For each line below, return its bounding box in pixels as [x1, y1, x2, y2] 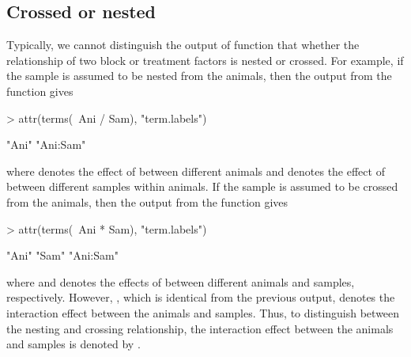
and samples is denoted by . [6, 336, 141, 352]
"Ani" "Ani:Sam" [6, 136, 86, 153]
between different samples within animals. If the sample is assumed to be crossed [6, 178, 398, 195]
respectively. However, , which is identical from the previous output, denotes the [6, 289, 395, 306]
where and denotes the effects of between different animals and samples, [6, 273, 355, 290]
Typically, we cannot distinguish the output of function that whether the [6, 36, 360, 53]
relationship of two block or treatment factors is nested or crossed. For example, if [6, 51, 404, 68]
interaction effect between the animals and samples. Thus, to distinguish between [6, 304, 400, 321]
